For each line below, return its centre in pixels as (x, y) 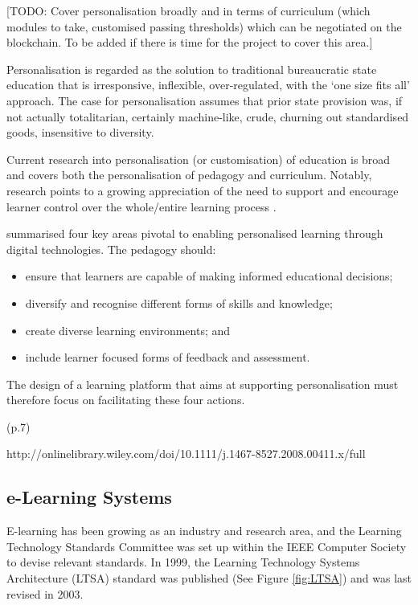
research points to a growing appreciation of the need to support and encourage (203, 190)
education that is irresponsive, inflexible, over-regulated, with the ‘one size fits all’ (208, 85)
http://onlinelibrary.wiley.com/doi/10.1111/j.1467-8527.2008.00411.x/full (186, 454)
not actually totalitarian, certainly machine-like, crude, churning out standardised (208, 116)
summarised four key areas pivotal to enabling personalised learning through (195, 233)
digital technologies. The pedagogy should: (111, 249)
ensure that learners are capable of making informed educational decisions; (209, 276)
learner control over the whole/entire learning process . (141, 206)
